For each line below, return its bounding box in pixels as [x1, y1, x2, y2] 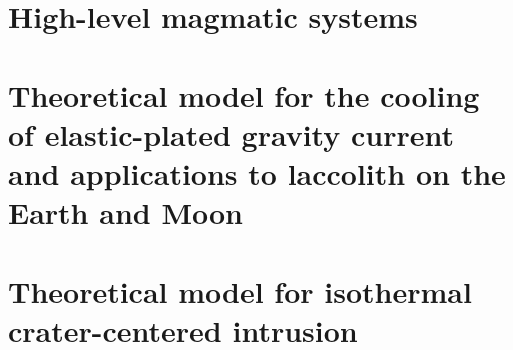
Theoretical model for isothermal [8, 270, 472, 311]
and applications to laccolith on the [8, 152, 506, 193]
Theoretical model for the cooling [8, 74, 480, 115]
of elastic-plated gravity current [8, 113, 454, 154]
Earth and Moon [8, 192, 243, 233]
